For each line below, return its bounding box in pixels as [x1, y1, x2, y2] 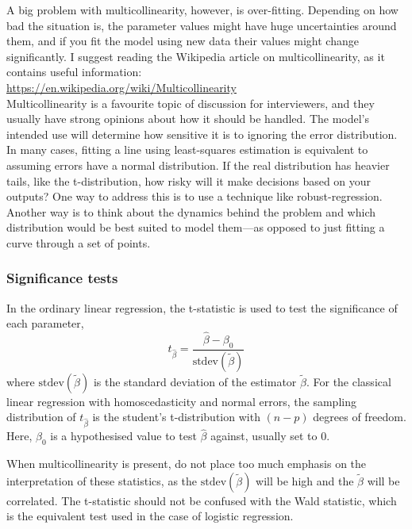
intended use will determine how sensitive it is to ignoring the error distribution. [6, 125, 398, 142]
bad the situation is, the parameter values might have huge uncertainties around [6, 17, 397, 33]
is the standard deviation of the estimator [93, 373, 297, 389]
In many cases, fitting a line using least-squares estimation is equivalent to [6, 141, 368, 158]
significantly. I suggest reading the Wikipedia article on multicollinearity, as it [6, 48, 385, 64]
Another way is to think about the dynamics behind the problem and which [6, 203, 375, 220]
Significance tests [6, 268, 118, 288]
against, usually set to [210, 427, 318, 444]
